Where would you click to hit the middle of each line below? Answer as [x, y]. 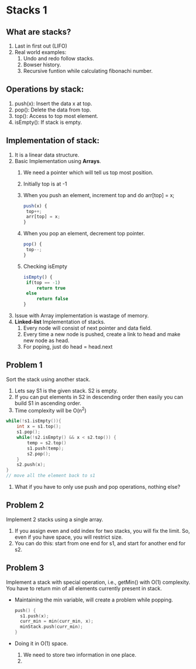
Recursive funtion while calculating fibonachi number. [88, 71]
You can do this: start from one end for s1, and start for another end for [100, 543]
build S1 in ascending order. [48, 403]
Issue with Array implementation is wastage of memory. [82, 315]
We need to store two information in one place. [80, 655]
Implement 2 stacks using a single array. [55, 519]
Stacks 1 [27, 10]
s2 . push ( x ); [31, 465]
